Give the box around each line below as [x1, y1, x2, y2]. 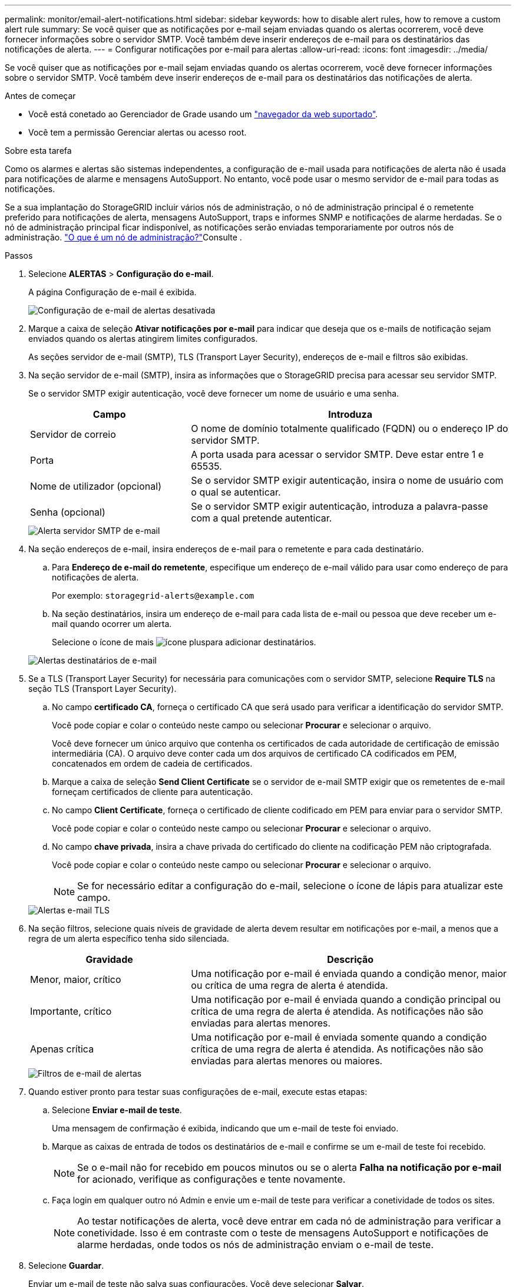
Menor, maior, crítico [30, 973, 121, 985]
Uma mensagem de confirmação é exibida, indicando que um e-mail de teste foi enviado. [52, 1123, 399, 1133]
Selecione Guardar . [28, 1260, 104, 1270]
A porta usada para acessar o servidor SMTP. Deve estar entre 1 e [191, 448, 484, 460]
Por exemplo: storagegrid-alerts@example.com [52, 590, 254, 600]
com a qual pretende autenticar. [191, 512, 332, 524]
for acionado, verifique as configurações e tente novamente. [77, 1173, 346, 1185]
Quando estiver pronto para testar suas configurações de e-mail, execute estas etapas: [28, 1087, 368, 1097]
